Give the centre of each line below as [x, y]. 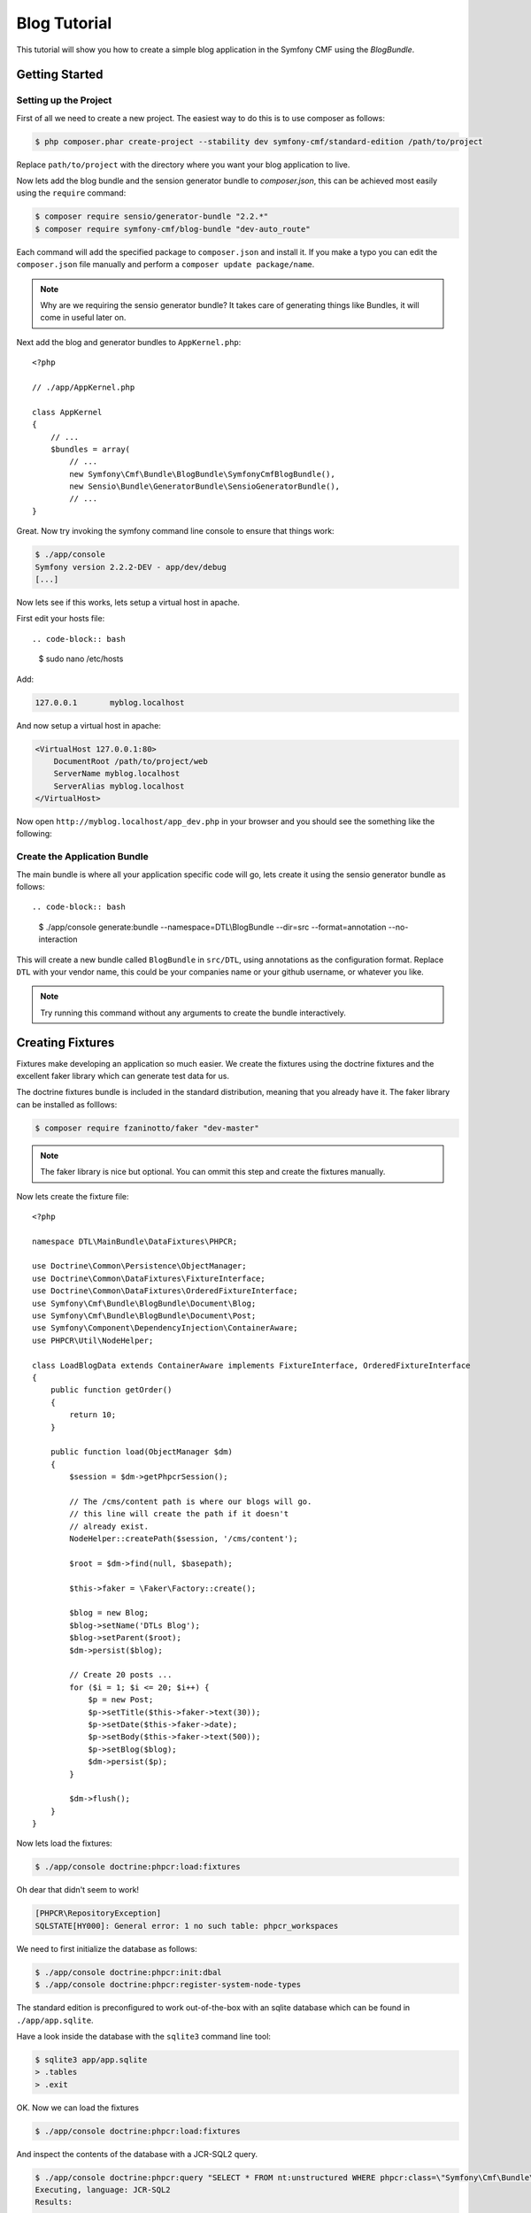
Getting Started [60, 75]
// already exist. [109, 1526]
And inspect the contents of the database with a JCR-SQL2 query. [137, 2154]
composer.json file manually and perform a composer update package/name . [165, 265]
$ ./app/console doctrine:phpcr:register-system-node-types [168, 1985]
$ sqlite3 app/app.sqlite [91, 2059]
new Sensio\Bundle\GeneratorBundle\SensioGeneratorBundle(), [205, 486]
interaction [58, 939]
